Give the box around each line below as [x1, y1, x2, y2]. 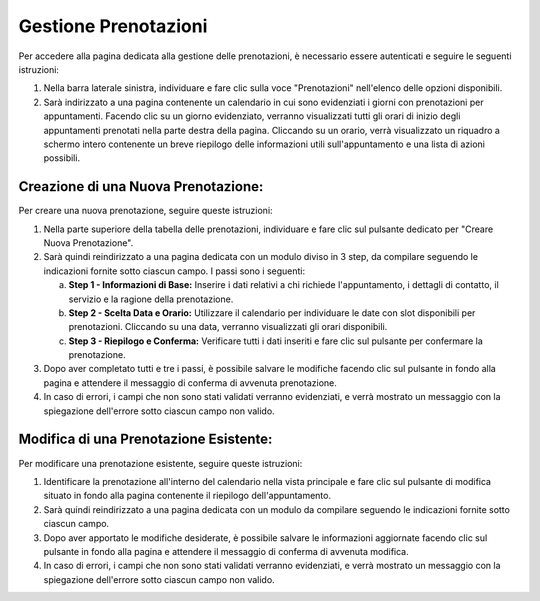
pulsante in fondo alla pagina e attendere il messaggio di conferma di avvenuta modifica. [43, 545, 409, 557]
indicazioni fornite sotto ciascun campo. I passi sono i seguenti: [43, 265, 306, 277]
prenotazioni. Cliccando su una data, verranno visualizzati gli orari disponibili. [68, 321, 388, 333]
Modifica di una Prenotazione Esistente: [18, 431, 273, 448]
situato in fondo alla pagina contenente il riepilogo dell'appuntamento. [43, 490, 332, 502]
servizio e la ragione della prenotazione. [68, 293, 234, 305]
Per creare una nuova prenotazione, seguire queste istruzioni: [18, 205, 274, 217]
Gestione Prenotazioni [18, 15, 208, 37]
